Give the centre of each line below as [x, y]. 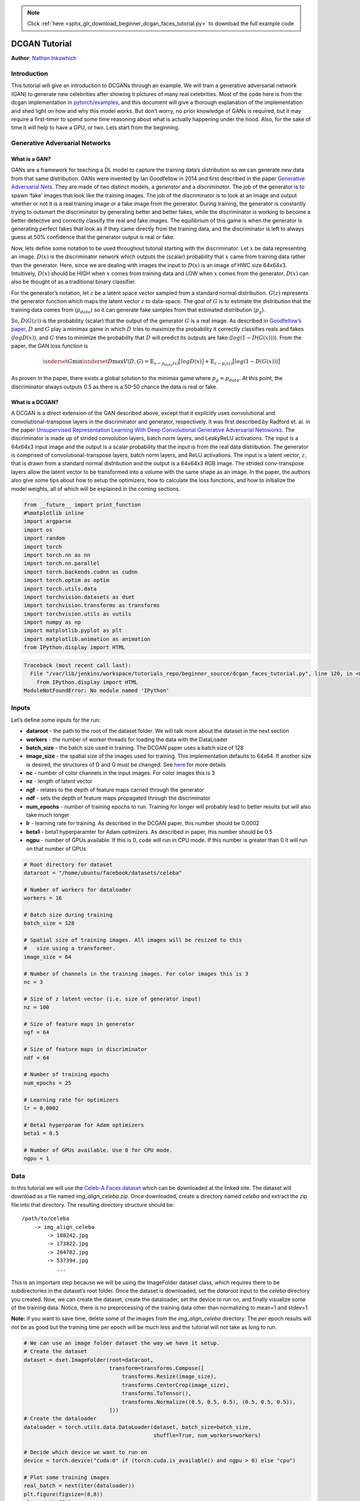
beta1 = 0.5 [41, 1134]
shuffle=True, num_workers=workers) [207, 1436]
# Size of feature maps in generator [79, 1024]
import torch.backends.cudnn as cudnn [81, 572]
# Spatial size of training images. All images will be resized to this [133, 940]
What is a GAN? [31, 159]
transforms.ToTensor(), [157, 1394]
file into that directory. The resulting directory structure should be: [93, 1204]
